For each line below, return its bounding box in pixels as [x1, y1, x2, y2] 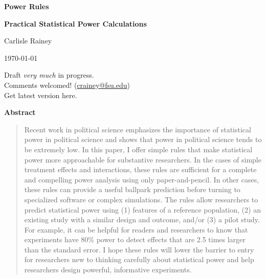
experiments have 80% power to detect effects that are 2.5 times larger [24, 234, 246, 245]
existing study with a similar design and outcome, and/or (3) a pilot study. [24, 214, 260, 225]
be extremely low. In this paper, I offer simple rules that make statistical [24, 144, 253, 154]
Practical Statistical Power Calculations [4, 18, 147, 29]
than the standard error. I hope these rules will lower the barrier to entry [24, 244, 254, 254]
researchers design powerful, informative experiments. [24, 264, 192, 275]
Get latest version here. [4, 89, 77, 100]
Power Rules [4, 1, 49, 11]
